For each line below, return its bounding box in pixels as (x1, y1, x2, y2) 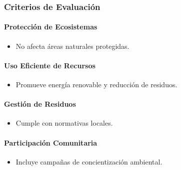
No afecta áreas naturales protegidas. (15, 40, 129, 51)
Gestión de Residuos (4, 99, 76, 109)
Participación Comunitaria (4, 137, 97, 148)
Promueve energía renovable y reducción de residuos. (15, 79, 177, 90)
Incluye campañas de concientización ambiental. (15, 156, 162, 167)
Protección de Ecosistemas (4, 21, 97, 32)
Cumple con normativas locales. (15, 118, 113, 128)
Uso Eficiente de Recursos (4, 60, 95, 70)
